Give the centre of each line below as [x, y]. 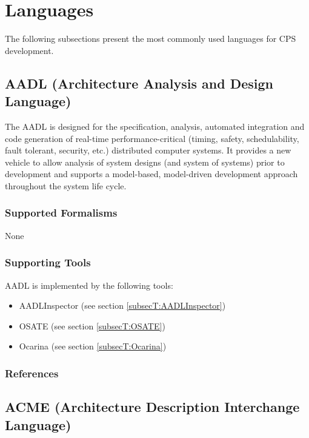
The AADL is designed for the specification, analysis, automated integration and [155, 126]
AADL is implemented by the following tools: [89, 285]
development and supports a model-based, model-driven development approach [151, 174]
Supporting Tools [48, 262]
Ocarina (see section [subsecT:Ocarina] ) [93, 346]
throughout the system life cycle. [66, 185]
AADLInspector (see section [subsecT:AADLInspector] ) [122, 305]
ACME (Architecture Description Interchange [152, 407]
